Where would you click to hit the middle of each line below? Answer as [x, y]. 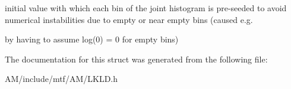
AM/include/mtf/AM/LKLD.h [61, 79]
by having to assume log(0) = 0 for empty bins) [92, 39]
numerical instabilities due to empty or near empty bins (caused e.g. [129, 19]
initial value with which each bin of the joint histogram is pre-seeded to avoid [146, 8]
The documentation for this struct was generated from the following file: [136, 59]
